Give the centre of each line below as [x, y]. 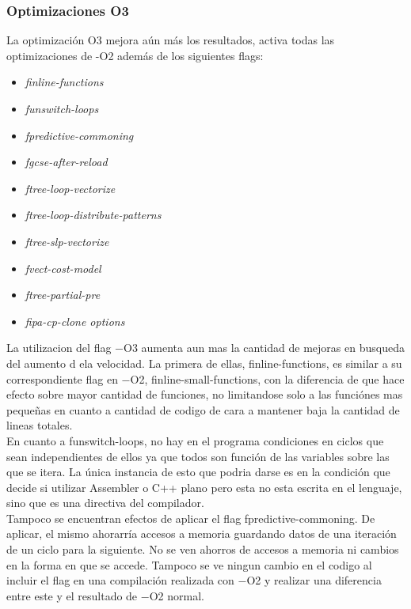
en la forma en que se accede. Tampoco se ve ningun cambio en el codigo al [189, 564]
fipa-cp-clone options [75, 321]
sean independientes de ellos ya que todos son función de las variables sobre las [198, 456]
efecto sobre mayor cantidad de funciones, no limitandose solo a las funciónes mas [205, 394]
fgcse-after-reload [66, 162]
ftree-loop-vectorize [70, 188]
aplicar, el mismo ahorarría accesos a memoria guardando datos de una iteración [202, 533]
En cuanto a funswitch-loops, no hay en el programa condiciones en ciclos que [195, 440]
